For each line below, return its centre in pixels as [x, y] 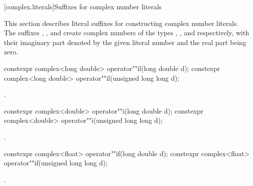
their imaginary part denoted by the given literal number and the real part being [125, 42]
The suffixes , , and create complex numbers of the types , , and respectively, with [127, 33]
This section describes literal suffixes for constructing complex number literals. [121, 23]
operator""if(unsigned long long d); [56, 163]
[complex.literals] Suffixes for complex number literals [83, 6]
